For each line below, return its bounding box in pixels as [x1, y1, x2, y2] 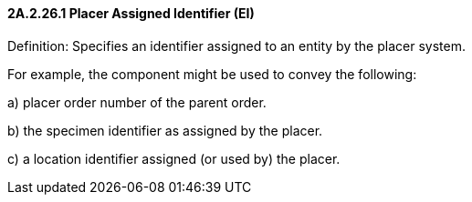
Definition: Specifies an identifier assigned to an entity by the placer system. [7, 37, 466, 54]
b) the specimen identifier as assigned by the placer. [7, 122, 323, 138]
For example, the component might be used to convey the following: [7, 66, 417, 82]
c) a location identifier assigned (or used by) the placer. [7, 150, 341, 167]
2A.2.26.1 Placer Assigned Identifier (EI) [7, 5, 255, 21]
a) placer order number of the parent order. [7, 94, 267, 110]
